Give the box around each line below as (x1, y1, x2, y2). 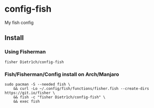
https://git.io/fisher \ (4, 90, 55, 95)
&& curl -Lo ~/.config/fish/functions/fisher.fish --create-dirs (13, 86, 150, 91)
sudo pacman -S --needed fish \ (4, 82, 70, 86)
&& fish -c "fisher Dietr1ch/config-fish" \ (13, 94, 106, 100)
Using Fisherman (4, 48, 46, 55)
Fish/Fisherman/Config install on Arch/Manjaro (4, 71, 119, 78)
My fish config (4, 20, 34, 25)
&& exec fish (13, 99, 40, 104)
